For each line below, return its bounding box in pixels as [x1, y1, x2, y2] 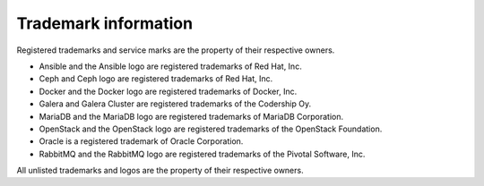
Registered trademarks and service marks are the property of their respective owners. [16, 45, 335, 55]
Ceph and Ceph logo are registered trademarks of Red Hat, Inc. [39, 73, 273, 84]
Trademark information [16, 13, 193, 33]
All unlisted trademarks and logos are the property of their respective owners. [16, 165, 304, 176]
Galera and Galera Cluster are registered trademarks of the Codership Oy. [39, 98, 312, 109]
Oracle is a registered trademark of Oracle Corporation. [39, 136, 244, 147]
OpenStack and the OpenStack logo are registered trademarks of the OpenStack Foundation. [39, 123, 383, 134]
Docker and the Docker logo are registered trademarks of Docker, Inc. [39, 86, 298, 97]
